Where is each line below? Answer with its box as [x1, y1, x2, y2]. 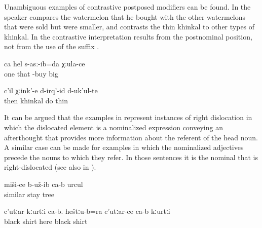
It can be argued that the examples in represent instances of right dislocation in [4, 112, 252, 123]
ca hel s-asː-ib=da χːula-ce [4, 58, 85, 68]
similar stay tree [4, 188, 54, 199]
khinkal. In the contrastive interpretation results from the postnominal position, [4, 31, 252, 42]
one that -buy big [4, 68, 58, 79]
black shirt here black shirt [4, 215, 88, 226]
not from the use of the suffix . [4, 41, 99, 52]
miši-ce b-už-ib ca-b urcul [4, 178, 83, 189]
